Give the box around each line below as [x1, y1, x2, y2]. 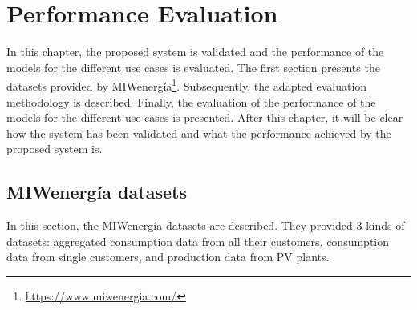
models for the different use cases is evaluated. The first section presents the [6, 58, 380, 75]
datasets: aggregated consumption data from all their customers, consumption [6, 232, 390, 249]
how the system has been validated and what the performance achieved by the [6, 124, 391, 141]
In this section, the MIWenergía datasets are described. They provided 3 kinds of [6, 217, 405, 234]
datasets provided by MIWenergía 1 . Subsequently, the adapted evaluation [6, 75, 367, 94]
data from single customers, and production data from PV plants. [6, 248, 330, 265]
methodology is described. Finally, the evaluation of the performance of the [6, 93, 376, 110]
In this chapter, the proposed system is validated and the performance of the [6, 43, 384, 60]
